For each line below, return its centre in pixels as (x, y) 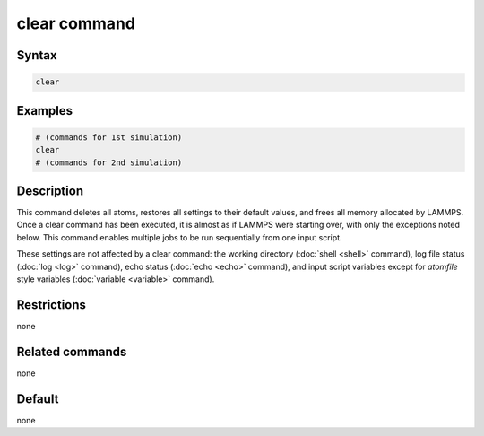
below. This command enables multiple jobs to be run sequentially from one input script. (179, 237)
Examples (45, 111)
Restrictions (52, 305)
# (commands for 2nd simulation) (109, 162)
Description (50, 191)
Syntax (37, 55)
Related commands (72, 351)
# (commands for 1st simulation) (109, 137)
